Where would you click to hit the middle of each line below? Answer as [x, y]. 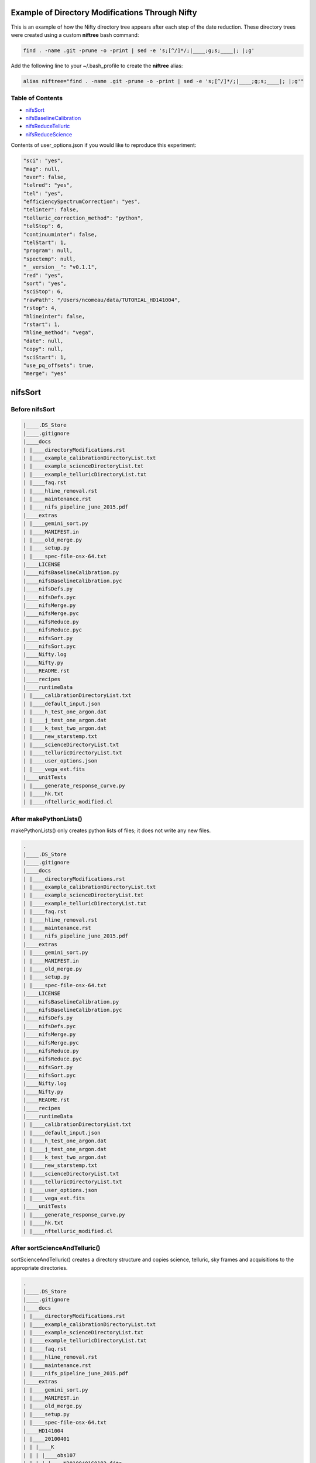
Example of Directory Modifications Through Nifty [104, 13]
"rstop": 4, [40, 308]
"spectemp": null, [49, 259]
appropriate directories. [39, 1268]
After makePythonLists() [47, 819]
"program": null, [48, 251]
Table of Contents [37, 98]
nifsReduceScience [49, 134]
